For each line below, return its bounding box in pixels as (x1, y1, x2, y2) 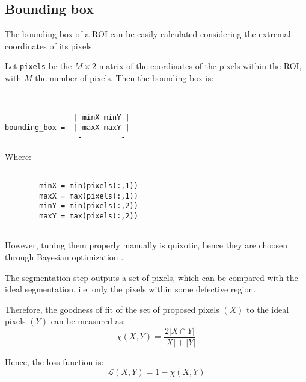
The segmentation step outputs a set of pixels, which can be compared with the (5, 271, 298, 283)
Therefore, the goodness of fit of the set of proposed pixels (5, 303, 219, 315)
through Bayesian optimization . (5, 251, 124, 263)
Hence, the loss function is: (5, 356, 104, 368)
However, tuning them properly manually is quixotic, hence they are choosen (5, 239, 288, 251)
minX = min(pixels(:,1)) (39, 182, 138, 191)
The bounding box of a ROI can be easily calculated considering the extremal (5, 28, 291, 40)
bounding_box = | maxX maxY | (5, 123, 130, 132)
